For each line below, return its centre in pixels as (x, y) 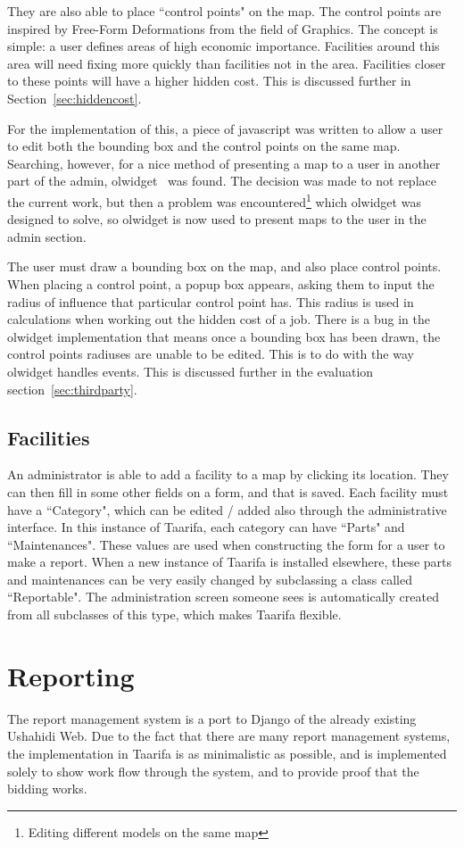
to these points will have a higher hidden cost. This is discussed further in (209, 81)
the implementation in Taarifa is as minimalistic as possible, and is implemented (227, 753)
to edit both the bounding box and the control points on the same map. (204, 146)
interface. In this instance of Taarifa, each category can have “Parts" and (206, 527)
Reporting (71, 675)
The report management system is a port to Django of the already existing (212, 718)
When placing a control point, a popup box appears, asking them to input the (221, 283)
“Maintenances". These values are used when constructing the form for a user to (226, 544)
